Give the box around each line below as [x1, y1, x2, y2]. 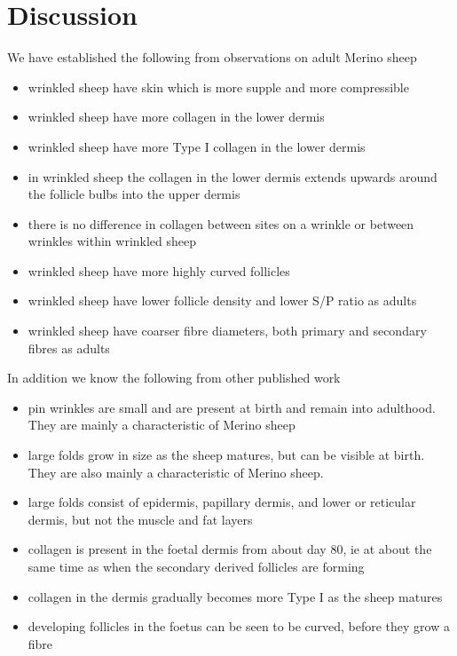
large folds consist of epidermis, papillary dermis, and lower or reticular [28, 493, 416, 511]
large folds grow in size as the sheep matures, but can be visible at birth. [28, 446, 425, 464]
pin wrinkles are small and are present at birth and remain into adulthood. [28, 398, 436, 416]
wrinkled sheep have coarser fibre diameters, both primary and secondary [28, 321, 427, 340]
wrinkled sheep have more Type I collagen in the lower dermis [28, 137, 366, 155]
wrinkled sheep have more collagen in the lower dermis [28, 107, 325, 126]
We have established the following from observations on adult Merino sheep [7, 48, 417, 67]
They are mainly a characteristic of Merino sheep [28, 415, 295, 434]
